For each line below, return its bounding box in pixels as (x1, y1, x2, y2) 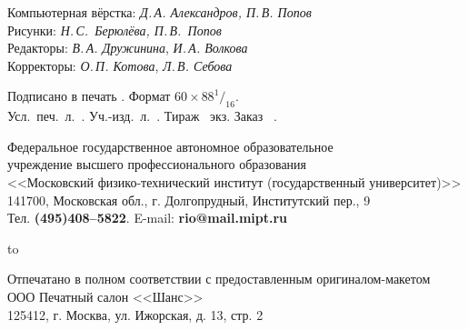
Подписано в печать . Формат (7, 86, 171, 105)
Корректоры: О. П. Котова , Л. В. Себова (7, 55, 233, 75)
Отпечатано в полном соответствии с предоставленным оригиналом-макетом (7, 269, 431, 288)
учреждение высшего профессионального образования (7, 155, 307, 174)
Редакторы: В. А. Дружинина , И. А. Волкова (7, 38, 248, 57)
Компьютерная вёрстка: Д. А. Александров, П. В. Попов (7, 3, 312, 21)
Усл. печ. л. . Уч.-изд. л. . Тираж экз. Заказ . (7, 106, 277, 125)
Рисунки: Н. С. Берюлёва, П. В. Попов (7, 20, 222, 39)
